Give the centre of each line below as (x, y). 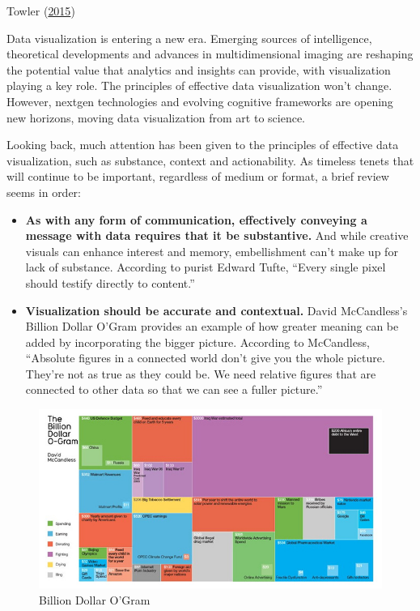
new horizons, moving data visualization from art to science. (156, 117)
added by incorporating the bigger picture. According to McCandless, (197, 342)
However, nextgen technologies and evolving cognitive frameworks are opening (200, 101)
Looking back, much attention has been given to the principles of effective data (203, 145)
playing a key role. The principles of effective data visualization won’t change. (199, 85)
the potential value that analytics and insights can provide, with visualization (199, 69)
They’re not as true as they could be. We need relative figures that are (201, 373)
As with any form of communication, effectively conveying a (196, 219)
